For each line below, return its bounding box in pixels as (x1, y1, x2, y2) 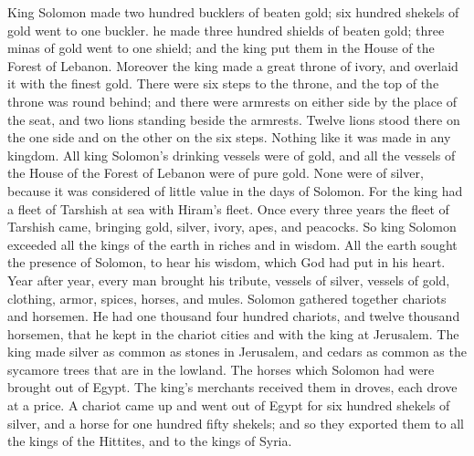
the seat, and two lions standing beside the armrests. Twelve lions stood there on (7, 109, 460, 129)
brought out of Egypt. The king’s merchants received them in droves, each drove (7, 378, 458, 397)
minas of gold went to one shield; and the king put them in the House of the (7, 38, 435, 57)
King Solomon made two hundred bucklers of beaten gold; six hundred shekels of (7, 3, 459, 21)
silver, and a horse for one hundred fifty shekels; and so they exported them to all (7, 413, 464, 432)
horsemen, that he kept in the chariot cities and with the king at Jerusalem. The (7, 324, 459, 343)
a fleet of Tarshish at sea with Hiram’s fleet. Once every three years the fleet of (7, 199, 449, 218)
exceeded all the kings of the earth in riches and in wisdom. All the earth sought (7, 234, 458, 254)
